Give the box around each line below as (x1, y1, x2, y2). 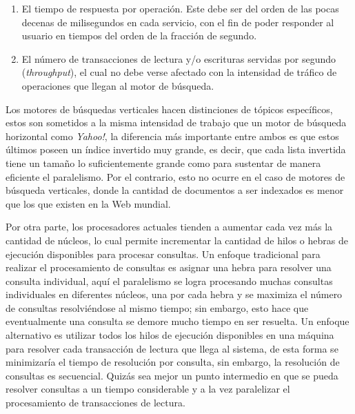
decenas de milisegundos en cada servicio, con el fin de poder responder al (21, 14, 334, 29)
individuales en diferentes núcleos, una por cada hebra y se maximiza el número (6, 287, 343, 302)
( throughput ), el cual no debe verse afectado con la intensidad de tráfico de (21, 65, 337, 79)
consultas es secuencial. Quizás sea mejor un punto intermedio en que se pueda (6, 368, 338, 382)
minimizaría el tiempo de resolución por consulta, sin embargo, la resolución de (6, 355, 340, 369)
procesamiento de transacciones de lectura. (6, 395, 185, 410)
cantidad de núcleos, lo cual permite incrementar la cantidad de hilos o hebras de (6, 233, 348, 247)
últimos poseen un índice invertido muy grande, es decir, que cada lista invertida (6, 142, 346, 157)
